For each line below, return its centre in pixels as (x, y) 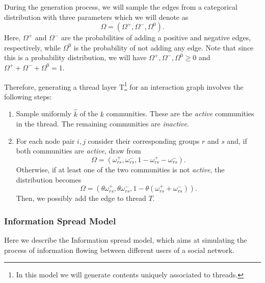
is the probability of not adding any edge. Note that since (164, 47)
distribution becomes (49, 179)
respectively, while (32, 47)
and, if (237, 140)
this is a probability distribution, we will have (75, 57)
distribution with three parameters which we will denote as (96, 17)
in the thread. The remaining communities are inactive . (102, 124)
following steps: (28, 96)
